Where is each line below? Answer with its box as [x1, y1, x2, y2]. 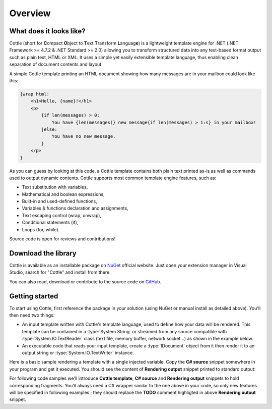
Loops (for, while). [22, 226, 60, 232]
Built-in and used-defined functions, [22, 198, 98, 205]
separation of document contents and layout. [9, 61, 103, 68]
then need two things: [9, 312, 55, 318]
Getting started [9, 292, 58, 300]
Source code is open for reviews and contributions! [9, 236, 116, 242]
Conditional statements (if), [22, 220, 79, 226]
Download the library [9, 249, 77, 258]
